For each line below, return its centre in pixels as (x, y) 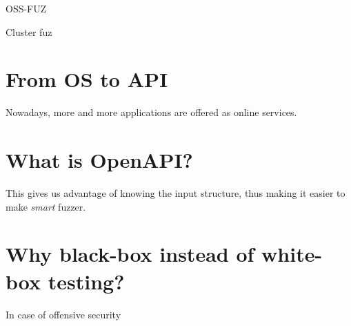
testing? (86, 281)
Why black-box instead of (130, 254)
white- (292, 254)
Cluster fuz (29, 31)
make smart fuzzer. (46, 206)
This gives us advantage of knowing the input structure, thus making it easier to (175, 193)
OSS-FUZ (26, 8)
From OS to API (87, 79)
